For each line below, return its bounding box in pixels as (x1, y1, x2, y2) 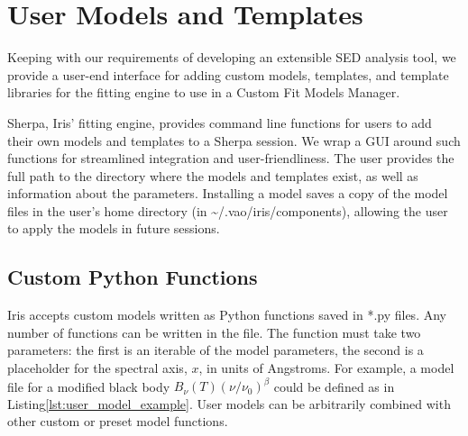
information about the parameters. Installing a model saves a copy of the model (7, 184, 448, 203)
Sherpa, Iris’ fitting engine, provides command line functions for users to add (7, 113, 432, 132)
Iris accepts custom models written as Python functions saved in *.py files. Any (7, 305, 446, 324)
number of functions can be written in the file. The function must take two (7, 322, 421, 341)
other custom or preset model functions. (7, 412, 228, 431)
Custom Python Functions (7, 263, 258, 291)
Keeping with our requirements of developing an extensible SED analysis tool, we (7, 48, 456, 67)
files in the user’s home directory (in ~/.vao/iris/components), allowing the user (7, 201, 448, 220)
